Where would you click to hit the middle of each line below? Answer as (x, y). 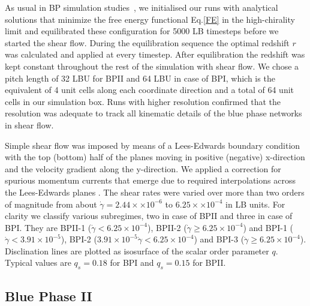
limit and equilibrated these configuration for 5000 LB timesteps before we (142, 31)
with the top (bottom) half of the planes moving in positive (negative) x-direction (155, 157)
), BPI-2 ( (79, 239)
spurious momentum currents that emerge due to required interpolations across (150, 180)
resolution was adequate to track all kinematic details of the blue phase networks (154, 113)
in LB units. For (255, 204)
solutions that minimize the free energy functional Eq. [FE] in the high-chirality (150, 19)
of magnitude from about (51, 204)
